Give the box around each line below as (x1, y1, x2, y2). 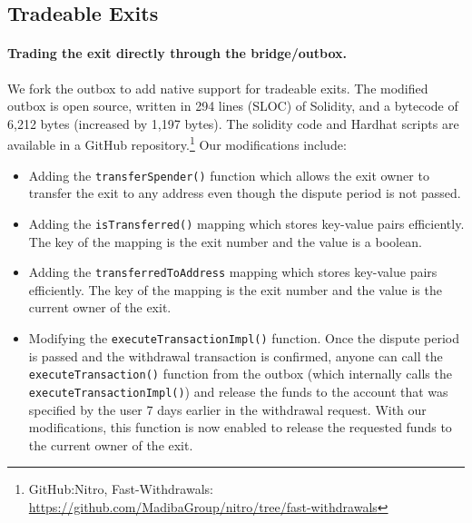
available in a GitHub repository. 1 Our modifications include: (7, 133, 347, 154)
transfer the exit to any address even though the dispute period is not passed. (28, 183, 461, 202)
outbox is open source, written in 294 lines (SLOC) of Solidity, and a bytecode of (7, 96, 458, 115)
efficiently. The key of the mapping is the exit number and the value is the (28, 280, 442, 299)
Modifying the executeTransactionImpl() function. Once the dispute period (28, 328, 459, 347)
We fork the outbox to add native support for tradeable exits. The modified (7, 78, 428, 97)
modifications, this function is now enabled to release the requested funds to (28, 418, 452, 437)
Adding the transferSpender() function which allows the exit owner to (28, 165, 429, 184)
